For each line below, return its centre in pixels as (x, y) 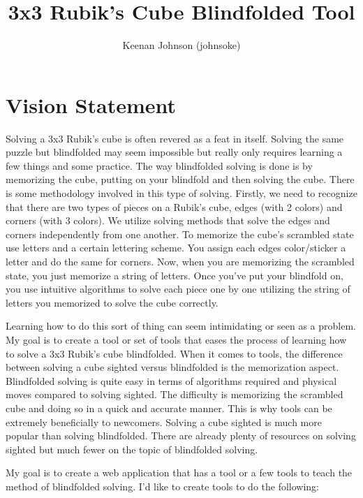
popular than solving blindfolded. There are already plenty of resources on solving (181, 435)
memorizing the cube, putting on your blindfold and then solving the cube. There (180, 179)
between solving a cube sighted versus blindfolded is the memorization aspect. (172, 367)
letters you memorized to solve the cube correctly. (112, 302)
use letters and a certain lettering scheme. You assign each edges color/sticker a (176, 248)
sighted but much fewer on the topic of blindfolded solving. (132, 449)
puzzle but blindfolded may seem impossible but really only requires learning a (174, 152)
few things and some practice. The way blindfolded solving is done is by (159, 165)
